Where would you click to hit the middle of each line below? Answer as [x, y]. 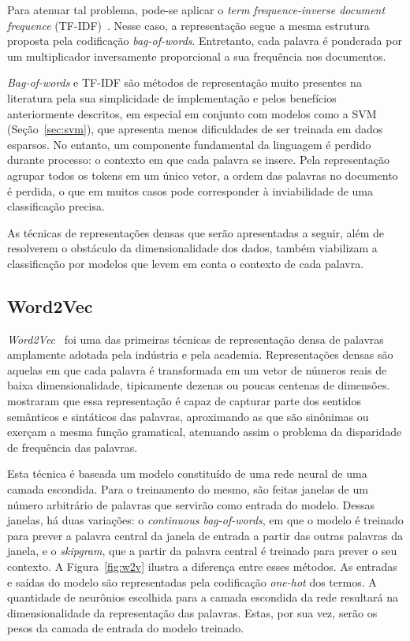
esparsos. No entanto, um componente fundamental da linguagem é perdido [189, 144]
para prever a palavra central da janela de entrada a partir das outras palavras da [205, 535]
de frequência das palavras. [73, 447]
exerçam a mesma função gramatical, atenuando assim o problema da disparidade [205, 432]
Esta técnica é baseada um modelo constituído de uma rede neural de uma [187, 473]
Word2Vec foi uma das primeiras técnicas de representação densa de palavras [196, 339]
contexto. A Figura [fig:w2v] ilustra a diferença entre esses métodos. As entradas [202, 566]
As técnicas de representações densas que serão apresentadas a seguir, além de [196, 232]
